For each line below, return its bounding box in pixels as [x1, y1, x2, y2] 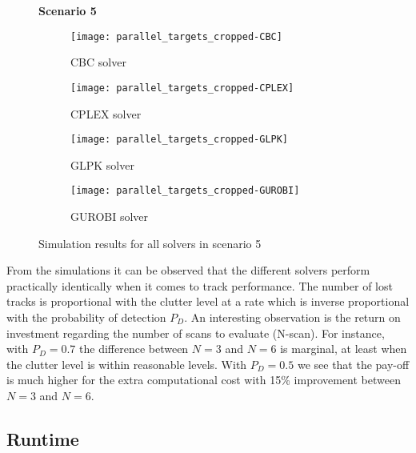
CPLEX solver [70, 105, 142, 122]
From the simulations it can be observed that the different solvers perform [6, 262, 370, 279]
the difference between [79, 340, 189, 357]
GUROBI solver [70, 208, 149, 224]
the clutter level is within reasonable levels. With [6, 355, 247, 372]
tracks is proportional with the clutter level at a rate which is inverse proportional [6, 293, 410, 310]
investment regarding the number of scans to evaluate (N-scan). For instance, [6, 324, 385, 341]
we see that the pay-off [297, 355, 410, 372]
